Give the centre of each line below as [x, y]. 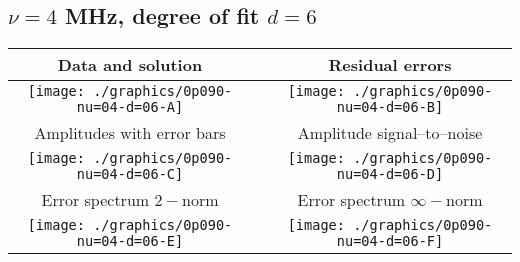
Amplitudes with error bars [130, 133]
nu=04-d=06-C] [130, 174]
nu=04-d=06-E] [130, 241]
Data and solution [130, 65]
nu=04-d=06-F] [390, 241]
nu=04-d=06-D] [390, 174]
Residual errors [390, 65]
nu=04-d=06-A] [130, 107]
